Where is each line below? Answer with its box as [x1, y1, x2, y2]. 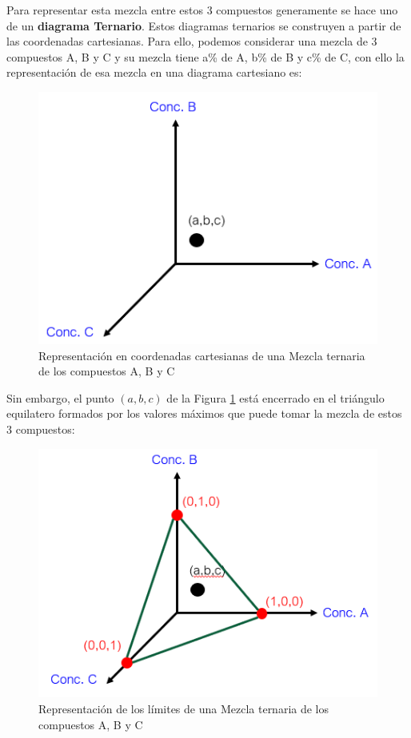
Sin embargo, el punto [6, 389, 114, 406]
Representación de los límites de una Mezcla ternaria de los [38, 700, 329, 716]
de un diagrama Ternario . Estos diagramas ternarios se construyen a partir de [6, 17, 401, 34]
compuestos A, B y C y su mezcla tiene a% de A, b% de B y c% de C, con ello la [6, 48, 405, 65]
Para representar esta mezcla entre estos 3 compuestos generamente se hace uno [6, 2, 398, 18]
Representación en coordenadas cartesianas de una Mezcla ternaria [38, 347, 365, 363]
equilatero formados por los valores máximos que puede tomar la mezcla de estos [6, 405, 402, 422]
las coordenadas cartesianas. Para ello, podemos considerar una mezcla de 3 [6, 33, 377, 50]
